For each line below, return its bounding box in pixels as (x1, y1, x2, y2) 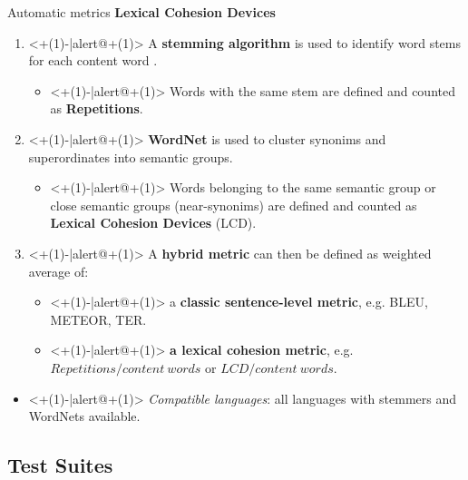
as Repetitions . (50, 99, 143, 118)
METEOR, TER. (50, 309, 147, 328)
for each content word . (28, 51, 158, 70)
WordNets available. (28, 407, 141, 426)
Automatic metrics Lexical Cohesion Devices (7, 3, 276, 21)
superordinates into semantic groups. (28, 147, 233, 166)
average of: (28, 261, 89, 280)
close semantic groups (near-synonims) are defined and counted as (50, 195, 417, 214)
